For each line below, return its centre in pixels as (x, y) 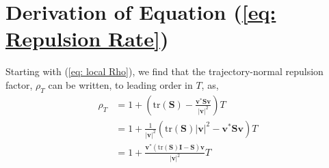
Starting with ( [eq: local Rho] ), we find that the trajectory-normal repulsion (164, 71)
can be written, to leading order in (120, 84)
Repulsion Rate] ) (87, 39)
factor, (19, 84)
